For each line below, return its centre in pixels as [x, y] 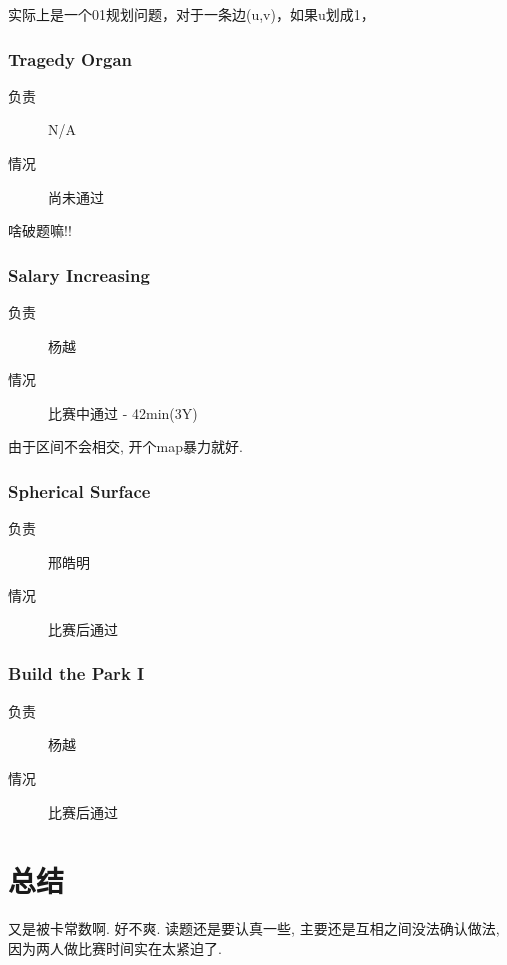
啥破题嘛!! [40, 230]
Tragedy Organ [70, 58]
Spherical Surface [79, 490]
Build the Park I [76, 673]
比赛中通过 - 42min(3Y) [123, 412]
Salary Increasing [79, 274]
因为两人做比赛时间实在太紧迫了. [115, 947]
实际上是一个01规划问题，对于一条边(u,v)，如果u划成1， [191, 14]
